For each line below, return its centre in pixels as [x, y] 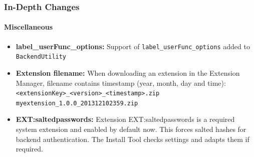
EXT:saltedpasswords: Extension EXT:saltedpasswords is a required [125, 119]
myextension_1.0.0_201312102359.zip [77, 103]
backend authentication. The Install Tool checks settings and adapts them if [133, 139]
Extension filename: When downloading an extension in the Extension [128, 72]
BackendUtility [41, 57]
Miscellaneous [29, 27]
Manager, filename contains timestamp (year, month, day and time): [121, 83]
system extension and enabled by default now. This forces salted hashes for [131, 129]
